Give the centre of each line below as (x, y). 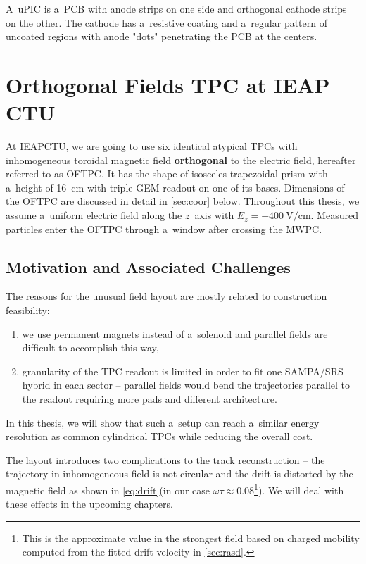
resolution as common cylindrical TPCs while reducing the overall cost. (159, 436)
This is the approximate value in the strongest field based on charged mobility (191, 538)
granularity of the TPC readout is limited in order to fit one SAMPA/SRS (183, 371)
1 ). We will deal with (299, 489)
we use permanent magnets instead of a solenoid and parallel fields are (175, 333)
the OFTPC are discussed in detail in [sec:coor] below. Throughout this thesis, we (183, 201)
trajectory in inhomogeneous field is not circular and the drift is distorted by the (179, 474)
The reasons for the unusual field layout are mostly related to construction (166, 296)
